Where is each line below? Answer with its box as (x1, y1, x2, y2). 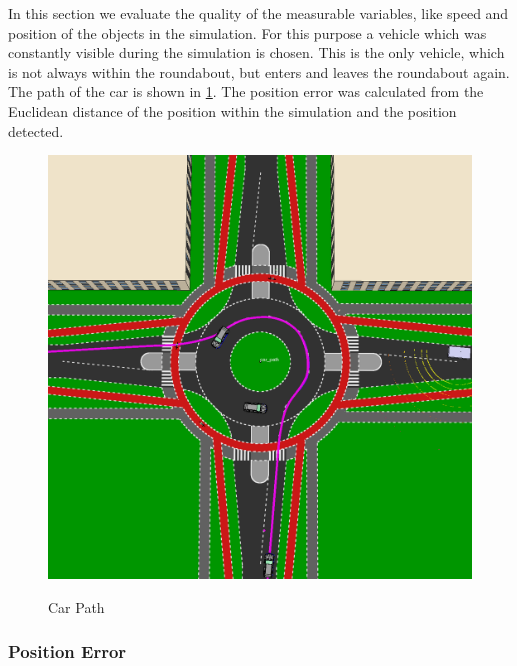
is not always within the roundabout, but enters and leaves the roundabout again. (8, 61, 510, 82)
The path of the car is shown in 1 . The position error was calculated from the (8, 81, 484, 102)
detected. (8, 120, 64, 141)
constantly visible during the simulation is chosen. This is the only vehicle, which (8, 42, 505, 63)
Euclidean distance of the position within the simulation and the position (8, 100, 457, 121)
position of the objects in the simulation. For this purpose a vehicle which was (8, 22, 487, 43)
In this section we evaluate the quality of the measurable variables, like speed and (8, 3, 509, 23)
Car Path (48, 596, 105, 617)
